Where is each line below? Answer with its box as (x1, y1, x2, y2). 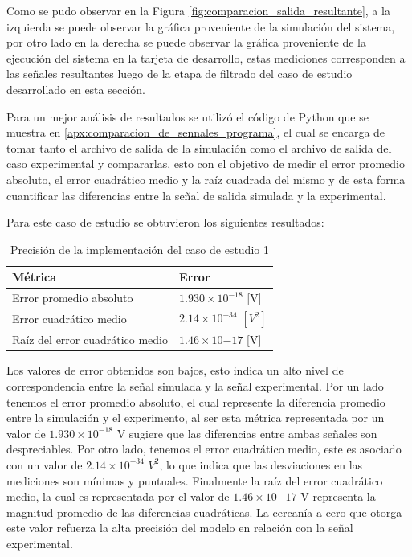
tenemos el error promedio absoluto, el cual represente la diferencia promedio (6, 393, 385, 410)
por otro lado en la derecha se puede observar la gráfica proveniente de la (6, 34, 367, 51)
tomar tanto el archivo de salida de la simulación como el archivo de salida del (6, 139, 392, 156)
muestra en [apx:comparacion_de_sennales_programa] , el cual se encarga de (6, 124, 385, 141)
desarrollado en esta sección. (6, 80, 145, 97)
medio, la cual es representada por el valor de (6, 488, 230, 505)
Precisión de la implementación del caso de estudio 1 (10, 240, 269, 257)
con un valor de (6, 456, 83, 473)
